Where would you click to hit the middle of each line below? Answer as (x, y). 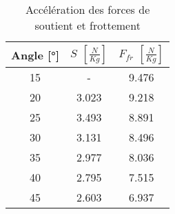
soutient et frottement (87, 25)
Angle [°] (35, 55)
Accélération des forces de (88, 9)
